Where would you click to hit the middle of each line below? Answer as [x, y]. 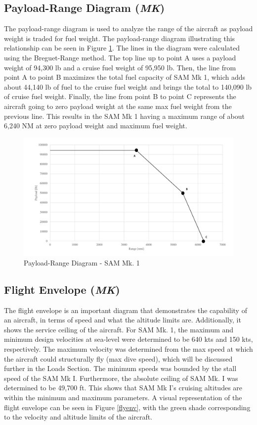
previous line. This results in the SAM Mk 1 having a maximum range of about [124, 116]
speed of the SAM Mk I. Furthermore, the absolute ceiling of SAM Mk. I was [121, 378]
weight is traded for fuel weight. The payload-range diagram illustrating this [120, 38]
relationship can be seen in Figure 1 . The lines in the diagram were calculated [122, 48]
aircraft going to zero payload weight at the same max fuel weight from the [118, 106]
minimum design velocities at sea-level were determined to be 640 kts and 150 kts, [128, 339]
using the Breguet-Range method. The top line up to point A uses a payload [120, 57]
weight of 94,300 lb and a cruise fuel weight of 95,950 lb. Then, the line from [120, 67]
